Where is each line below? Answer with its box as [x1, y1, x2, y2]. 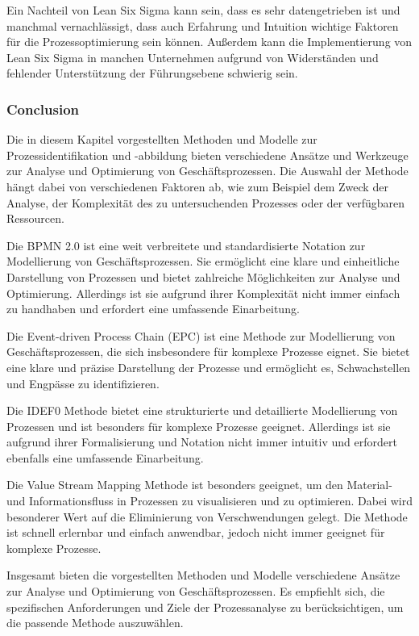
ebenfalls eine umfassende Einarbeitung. [6, 449, 204, 466]
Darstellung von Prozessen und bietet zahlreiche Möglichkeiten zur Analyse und [6, 268, 400, 285]
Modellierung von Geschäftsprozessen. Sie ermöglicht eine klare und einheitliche [6, 253, 400, 270]
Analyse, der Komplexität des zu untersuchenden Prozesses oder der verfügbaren [6, 194, 405, 211]
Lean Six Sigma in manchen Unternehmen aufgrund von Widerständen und [6, 48, 379, 65]
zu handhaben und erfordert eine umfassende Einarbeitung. [6, 300, 300, 317]
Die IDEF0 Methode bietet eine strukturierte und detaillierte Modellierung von [6, 402, 398, 419]
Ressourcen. [6, 210, 64, 227]
